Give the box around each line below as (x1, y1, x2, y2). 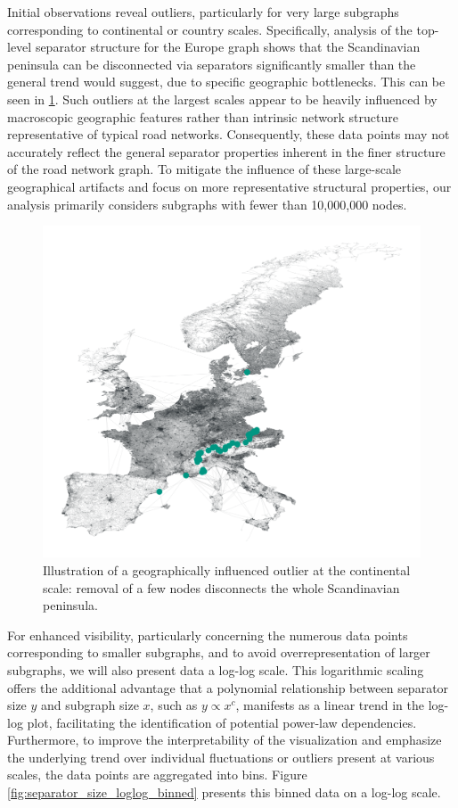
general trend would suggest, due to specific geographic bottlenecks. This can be (7, 72, 446, 91)
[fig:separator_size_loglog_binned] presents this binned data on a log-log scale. (7, 783, 441, 802)
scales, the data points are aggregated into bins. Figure (7, 765, 307, 784)
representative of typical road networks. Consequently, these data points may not (7, 125, 450, 144)
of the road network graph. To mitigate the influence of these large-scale (7, 160, 402, 178)
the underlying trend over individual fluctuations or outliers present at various (7, 747, 435, 766)
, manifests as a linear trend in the (235, 696, 424, 714)
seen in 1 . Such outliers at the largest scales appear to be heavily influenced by (7, 89, 438, 108)
